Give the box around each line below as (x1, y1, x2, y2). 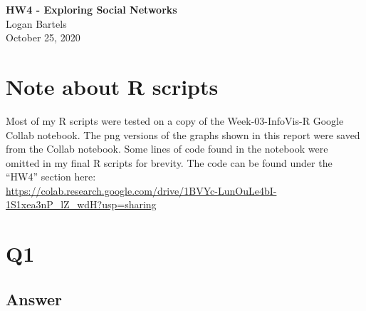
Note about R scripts (6, 71, 219, 101)
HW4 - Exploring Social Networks (6, 2, 177, 16)
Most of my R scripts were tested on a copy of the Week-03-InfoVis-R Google (6, 113, 344, 128)
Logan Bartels (6, 16, 67, 31)
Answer (6, 287, 63, 310)
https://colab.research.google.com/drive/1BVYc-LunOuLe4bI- (6, 183, 277, 198)
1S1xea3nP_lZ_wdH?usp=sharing (6, 197, 157, 212)
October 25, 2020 (6, 30, 80, 45)
